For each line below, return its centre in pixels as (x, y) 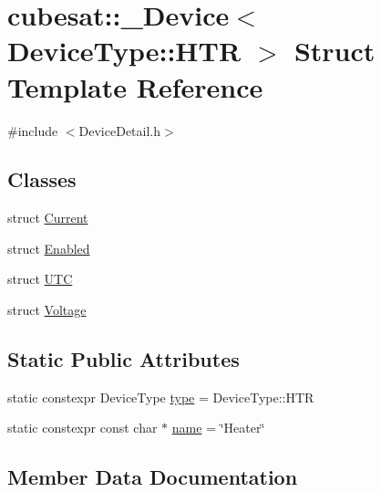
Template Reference (135, 86)
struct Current (48, 218)
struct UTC (40, 279)
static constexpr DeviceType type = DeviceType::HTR (161, 397)
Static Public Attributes (124, 359)
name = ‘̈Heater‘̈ (218, 428)
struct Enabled (49, 248)
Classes (42, 179)
